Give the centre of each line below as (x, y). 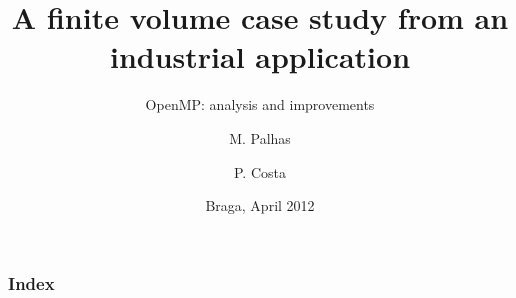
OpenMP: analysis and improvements (260, 104)
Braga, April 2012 (260, 205)
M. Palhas (260, 137)
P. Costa (260, 171)
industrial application (260, 56)
